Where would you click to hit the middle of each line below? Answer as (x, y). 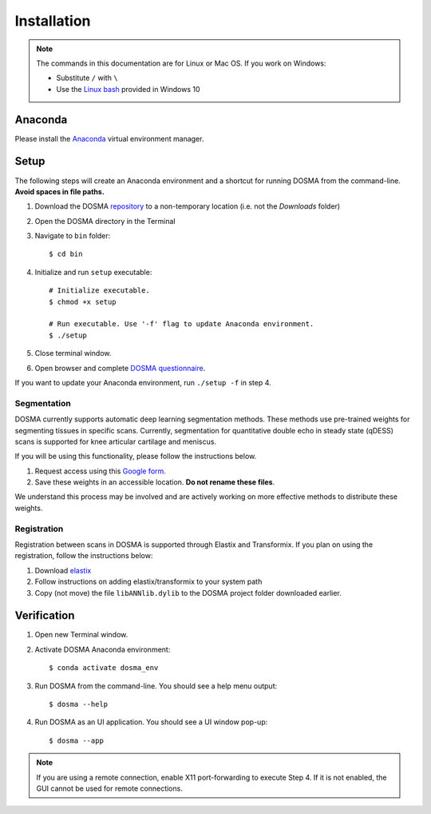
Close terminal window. (73, 353)
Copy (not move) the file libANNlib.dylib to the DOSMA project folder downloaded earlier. (188, 593)
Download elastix (63, 570)
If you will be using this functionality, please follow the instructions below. (136, 457)
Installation (53, 21)
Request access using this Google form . (101, 471)
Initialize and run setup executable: (93, 272)
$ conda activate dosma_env (104, 668)
